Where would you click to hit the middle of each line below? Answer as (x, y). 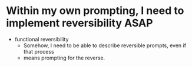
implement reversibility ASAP (80, 23)
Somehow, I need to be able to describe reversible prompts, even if (105, 45)
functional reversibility (42, 39)
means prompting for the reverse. (64, 58)
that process (39, 51)
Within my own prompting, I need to (95, 11)
